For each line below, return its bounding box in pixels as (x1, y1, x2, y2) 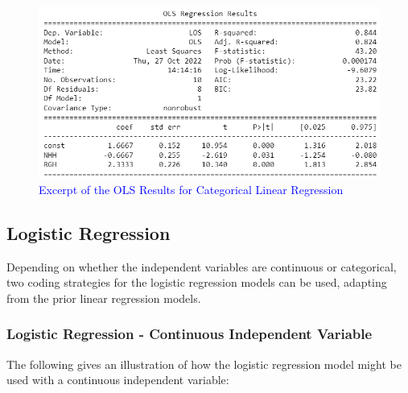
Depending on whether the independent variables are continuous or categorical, (6, 258, 397, 275)
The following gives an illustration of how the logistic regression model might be (6, 355, 402, 372)
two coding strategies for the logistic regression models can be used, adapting (6, 274, 387, 291)
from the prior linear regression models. (6, 289, 201, 306)
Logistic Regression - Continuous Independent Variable (6, 324, 373, 344)
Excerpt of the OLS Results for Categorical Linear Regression (39, 180, 344, 197)
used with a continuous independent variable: (6, 371, 229, 388)
